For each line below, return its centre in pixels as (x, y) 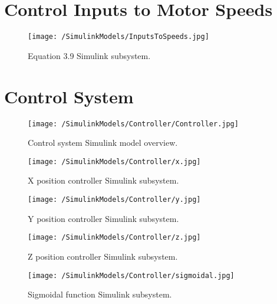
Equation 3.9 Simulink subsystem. (89, 55)
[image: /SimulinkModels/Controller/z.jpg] (114, 238)
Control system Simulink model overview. (103, 143)
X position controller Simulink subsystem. (103, 180)
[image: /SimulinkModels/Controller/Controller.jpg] (133, 124)
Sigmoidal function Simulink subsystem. (100, 294)
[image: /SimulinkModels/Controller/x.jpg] (114, 161)
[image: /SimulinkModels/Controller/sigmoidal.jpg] (131, 275)
